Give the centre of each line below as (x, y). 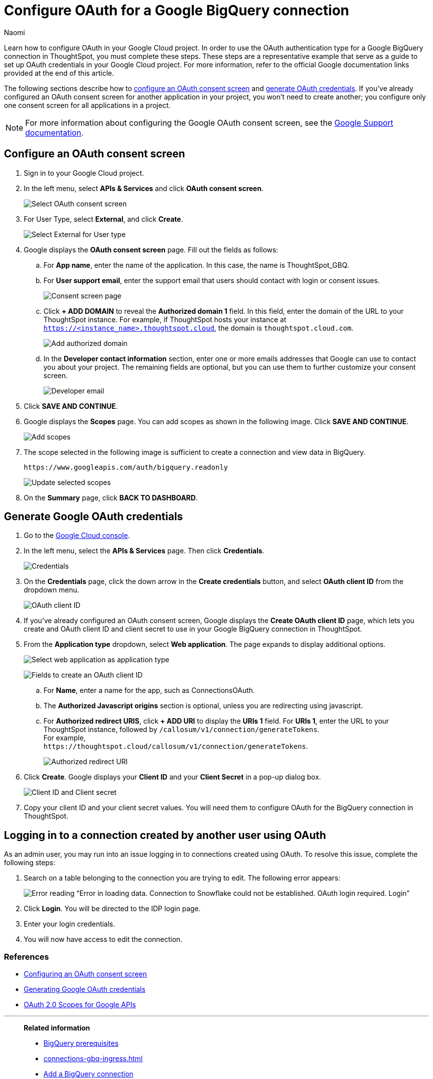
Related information (57, 1028)
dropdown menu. (51, 590)
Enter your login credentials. (69, 924)
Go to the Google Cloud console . (77, 536)
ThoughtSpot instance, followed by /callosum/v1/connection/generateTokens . (182, 730)
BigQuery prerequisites (81, 1043)
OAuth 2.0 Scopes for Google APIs (80, 1005)
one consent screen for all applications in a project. (87, 105)
